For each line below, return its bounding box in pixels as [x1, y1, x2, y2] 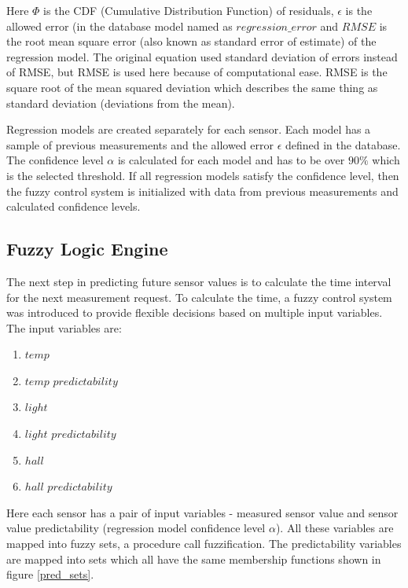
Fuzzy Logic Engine [6, 237, 168, 261]
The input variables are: [6, 319, 122, 336]
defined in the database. [285, 136, 401, 153]
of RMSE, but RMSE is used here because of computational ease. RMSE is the [6, 64, 388, 80]
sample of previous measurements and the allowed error [6, 136, 274, 153]
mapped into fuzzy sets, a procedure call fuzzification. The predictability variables [6, 535, 402, 552]
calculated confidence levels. [6, 198, 141, 215]
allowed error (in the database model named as [6, 17, 233, 34]
